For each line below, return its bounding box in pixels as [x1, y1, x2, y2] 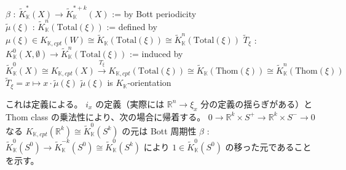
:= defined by [106, 20, 157, 33]
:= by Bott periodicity [112, 7, 197, 20]
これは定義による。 [6, 97, 83, 110]
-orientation [127, 76, 171, 89]
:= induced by [130, 47, 183, 60]
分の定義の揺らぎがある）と [200, 97, 313, 110]
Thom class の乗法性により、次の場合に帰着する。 [6, 110, 206, 123]
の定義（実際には [95, 97, 165, 110]
